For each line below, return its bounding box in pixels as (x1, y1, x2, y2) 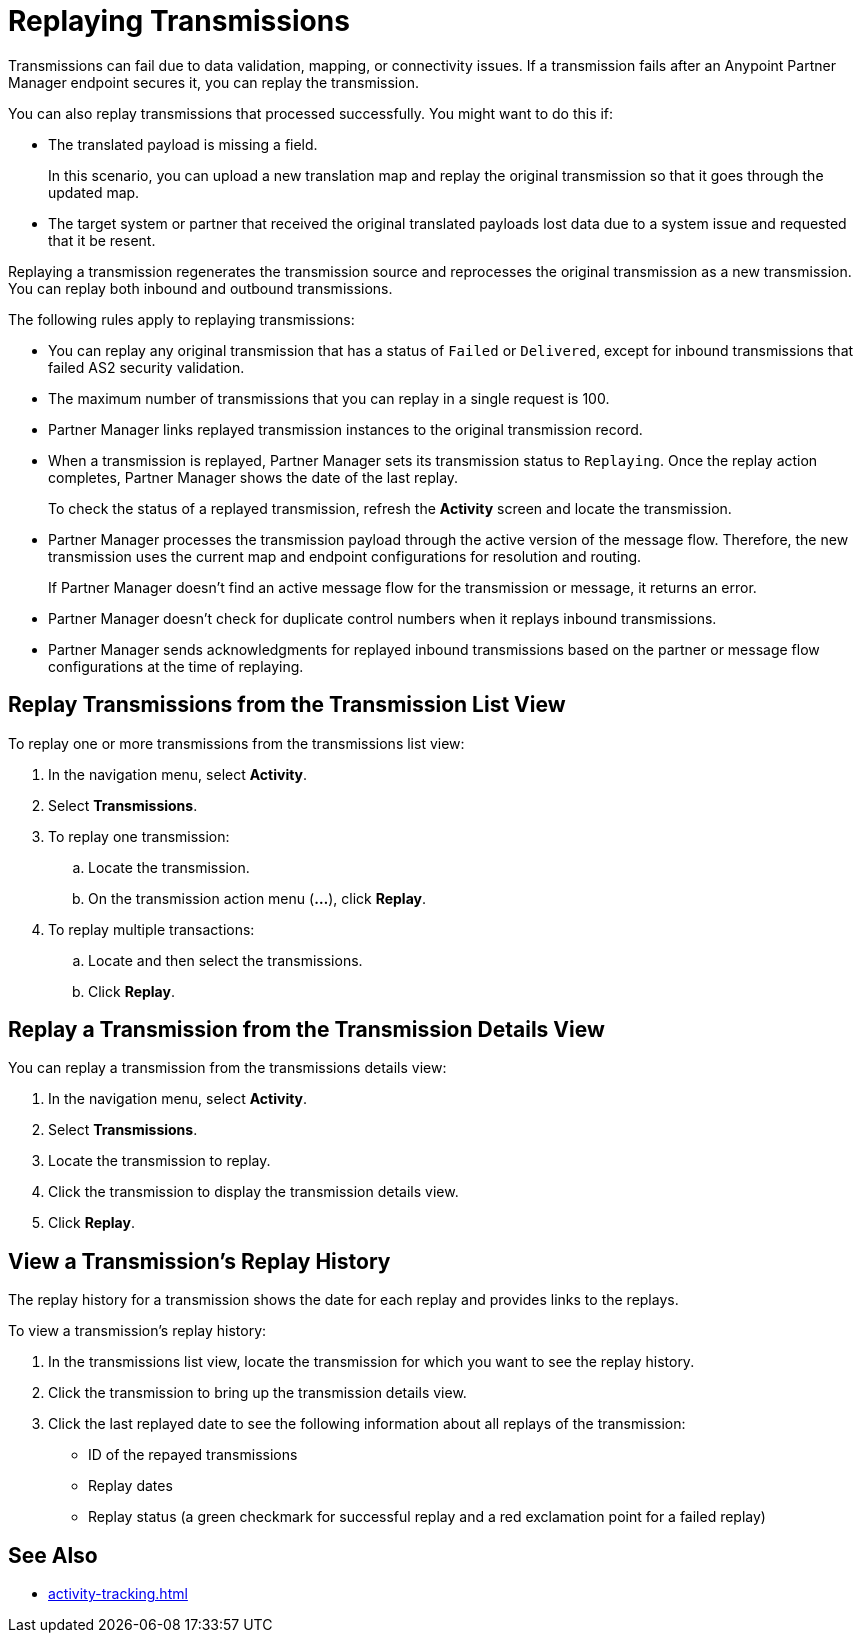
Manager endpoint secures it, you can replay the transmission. (8, 73, 419, 91)
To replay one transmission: (48, 827, 230, 845)
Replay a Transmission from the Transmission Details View (8, 1017, 605, 1043)
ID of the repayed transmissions (88, 1446, 298, 1464)
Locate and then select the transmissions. (88, 951, 363, 969)
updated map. (48, 183, 140, 201)
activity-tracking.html (48, 1585, 188, 1603)
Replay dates (88, 1477, 173, 1495)
